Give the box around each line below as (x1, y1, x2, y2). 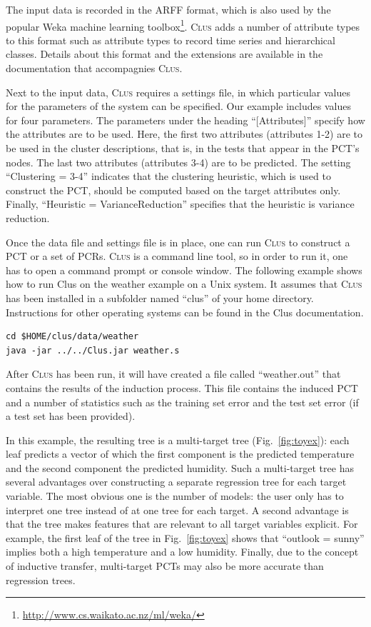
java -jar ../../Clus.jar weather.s (6, 345, 180, 356)
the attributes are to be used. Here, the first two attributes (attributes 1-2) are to (6, 126, 362, 141)
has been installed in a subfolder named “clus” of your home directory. (6, 290, 314, 305)
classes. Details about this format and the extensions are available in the (6, 46, 323, 61)
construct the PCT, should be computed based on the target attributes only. (6, 182, 341, 197)
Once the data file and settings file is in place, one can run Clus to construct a (6, 234, 350, 249)
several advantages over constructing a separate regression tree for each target (6, 474, 347, 489)
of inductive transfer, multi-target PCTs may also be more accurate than (6, 558, 324, 573)
